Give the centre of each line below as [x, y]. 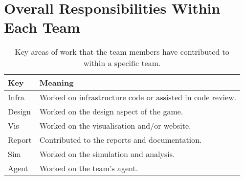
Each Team [42, 27]
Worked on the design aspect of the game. [111, 112]
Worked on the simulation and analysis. [107, 154]
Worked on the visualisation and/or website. [115, 126]
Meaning [56, 83]
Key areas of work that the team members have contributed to [122, 52]
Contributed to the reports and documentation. [121, 140]
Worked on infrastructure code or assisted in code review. [138, 97]
